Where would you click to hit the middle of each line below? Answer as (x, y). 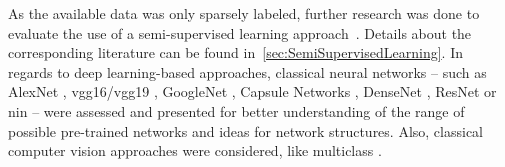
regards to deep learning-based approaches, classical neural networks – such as (247, 71)
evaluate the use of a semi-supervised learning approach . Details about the (240, 32)
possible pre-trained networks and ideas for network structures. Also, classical (246, 130)
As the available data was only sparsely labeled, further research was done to (244, 13)
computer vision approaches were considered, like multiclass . (195, 150)
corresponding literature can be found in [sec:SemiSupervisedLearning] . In (235, 52)
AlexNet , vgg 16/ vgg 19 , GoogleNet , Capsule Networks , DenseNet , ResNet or (252, 91)
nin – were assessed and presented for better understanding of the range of (236, 110)
